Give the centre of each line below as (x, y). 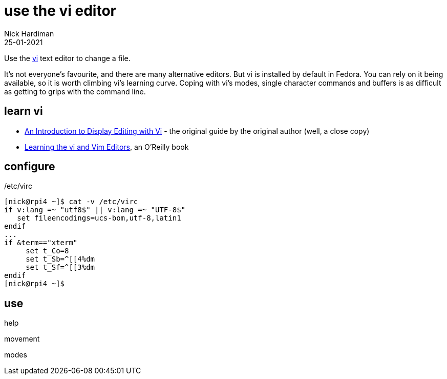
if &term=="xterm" (41, 243)
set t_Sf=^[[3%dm (60, 267)
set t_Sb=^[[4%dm (60, 259)
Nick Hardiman (29, 33)
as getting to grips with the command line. (75, 91)
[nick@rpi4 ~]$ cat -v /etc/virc (71, 202)
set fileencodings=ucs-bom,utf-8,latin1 (99, 218)
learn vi (24, 111)
